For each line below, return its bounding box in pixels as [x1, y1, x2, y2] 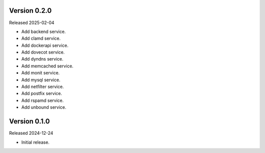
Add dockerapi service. [21, 42, 69, 48]
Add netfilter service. [21, 84, 64, 90]
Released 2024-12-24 [9, 130, 53, 136]
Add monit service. [21, 70, 60, 76]
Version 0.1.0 [9, 117, 50, 125]
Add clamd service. [21, 35, 61, 41]
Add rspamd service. [21, 97, 64, 103]
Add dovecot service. [21, 49, 65, 55]
